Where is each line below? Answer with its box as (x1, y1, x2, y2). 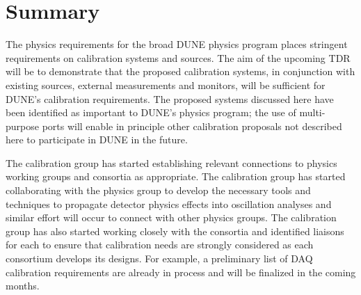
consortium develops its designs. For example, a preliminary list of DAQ (6, 251, 313, 266)
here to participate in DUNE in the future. (6, 132, 188, 147)
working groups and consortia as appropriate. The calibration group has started (6, 169, 346, 184)
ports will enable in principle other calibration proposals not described (42, 118, 342, 133)
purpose (6, 118, 39, 133)
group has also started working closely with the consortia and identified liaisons (6, 223, 344, 238)
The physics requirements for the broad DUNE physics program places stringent (6, 37, 348, 51)
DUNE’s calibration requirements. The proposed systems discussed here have (6, 91, 334, 106)
